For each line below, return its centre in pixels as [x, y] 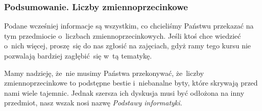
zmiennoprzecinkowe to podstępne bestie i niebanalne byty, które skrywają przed [131, 83]
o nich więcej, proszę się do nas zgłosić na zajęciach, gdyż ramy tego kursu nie [128, 46]
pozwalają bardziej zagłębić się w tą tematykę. [78, 55]
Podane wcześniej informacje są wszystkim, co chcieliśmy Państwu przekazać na [129, 26]
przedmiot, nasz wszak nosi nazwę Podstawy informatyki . [93, 103]
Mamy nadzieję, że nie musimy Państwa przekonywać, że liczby [104, 73]
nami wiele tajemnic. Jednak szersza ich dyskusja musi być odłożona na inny [124, 92]
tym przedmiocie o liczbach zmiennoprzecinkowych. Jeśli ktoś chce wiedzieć [123, 35]
